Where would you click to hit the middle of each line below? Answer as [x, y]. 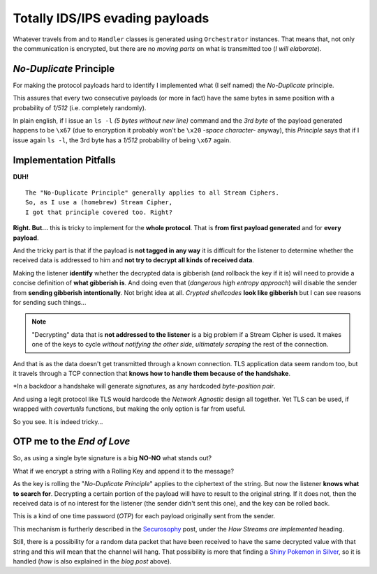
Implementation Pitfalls [65, 160]
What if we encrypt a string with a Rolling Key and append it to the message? [123, 471]
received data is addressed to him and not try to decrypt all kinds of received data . [134, 260]
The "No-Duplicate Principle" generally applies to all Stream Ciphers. [152, 193]
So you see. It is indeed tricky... [58, 421]
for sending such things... [50, 302]
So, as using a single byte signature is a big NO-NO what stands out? [112, 458]
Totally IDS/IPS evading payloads [111, 18]
